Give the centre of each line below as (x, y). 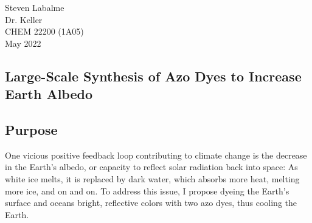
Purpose (31, 129)
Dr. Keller (24, 19)
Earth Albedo (49, 94)
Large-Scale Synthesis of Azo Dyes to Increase (153, 76)
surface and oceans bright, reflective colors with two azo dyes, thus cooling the (151, 203)
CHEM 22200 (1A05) (44, 31)
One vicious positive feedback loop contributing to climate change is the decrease (156, 155)
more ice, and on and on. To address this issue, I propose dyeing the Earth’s (147, 190)
